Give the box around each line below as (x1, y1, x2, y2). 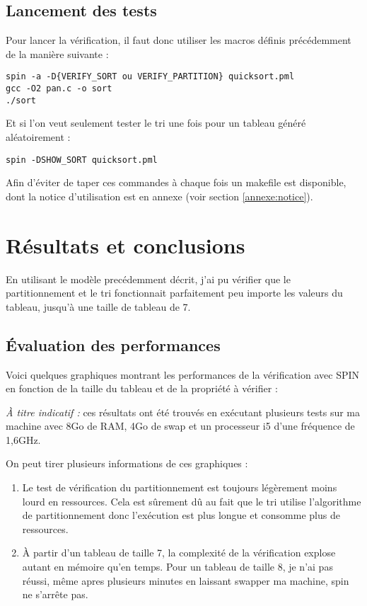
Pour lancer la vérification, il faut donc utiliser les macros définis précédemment (6, 33, 351, 47)
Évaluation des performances (6, 333, 221, 355)
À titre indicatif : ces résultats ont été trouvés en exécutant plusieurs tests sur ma (6, 404, 360, 419)
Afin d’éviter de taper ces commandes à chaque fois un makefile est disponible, (6, 175, 346, 190)
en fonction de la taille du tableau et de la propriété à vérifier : (6, 381, 278, 396)
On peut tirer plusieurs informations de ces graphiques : (6, 456, 248, 471)
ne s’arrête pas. (22, 587, 88, 602)
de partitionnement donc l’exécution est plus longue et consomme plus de (22, 508, 340, 522)
